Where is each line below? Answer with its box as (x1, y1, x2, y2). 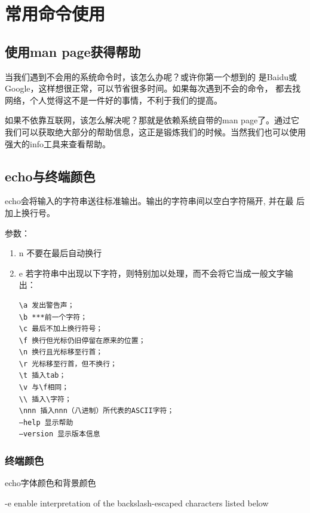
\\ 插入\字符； (19, 394, 72, 403)
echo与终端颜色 (5, 166, 96, 185)
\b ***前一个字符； (19, 312, 88, 321)
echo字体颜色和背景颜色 (5, 476, 96, 489)
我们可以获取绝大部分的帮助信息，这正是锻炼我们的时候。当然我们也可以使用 (5, 125, 306, 138)
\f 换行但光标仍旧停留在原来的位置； (19, 336, 146, 345)
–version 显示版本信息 (19, 430, 100, 439)
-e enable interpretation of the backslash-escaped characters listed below (5, 496, 269, 509)
